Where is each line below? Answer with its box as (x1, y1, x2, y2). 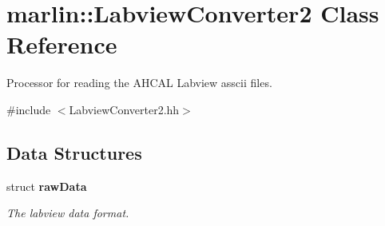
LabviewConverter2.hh (69, 101, 180, 117)
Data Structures (6, 140, 142, 165)
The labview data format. (6, 204, 129, 221)
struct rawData (6, 177, 87, 194)
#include (6, 101, 51, 117)
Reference (6, 28, 117, 61)
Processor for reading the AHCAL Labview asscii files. (6, 74, 272, 91)
